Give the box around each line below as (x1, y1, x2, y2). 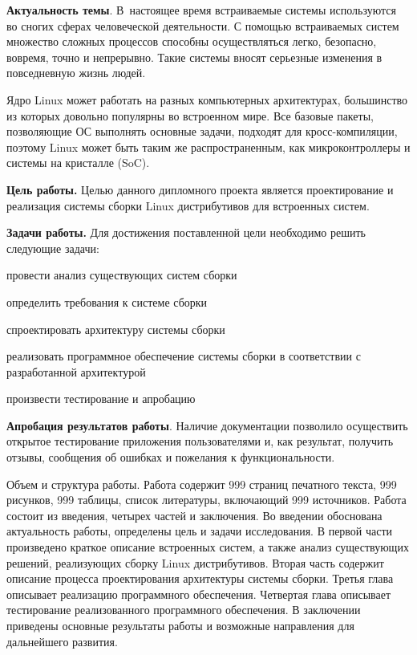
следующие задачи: (6, 239, 99, 256)
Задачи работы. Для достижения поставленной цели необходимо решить (6, 224, 366, 241)
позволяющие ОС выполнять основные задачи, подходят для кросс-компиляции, (6, 123, 398, 140)
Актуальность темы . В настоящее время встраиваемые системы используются (6, 2, 396, 18)
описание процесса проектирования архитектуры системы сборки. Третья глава (6, 570, 394, 587)
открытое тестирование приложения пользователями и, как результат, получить (6, 433, 394, 450)
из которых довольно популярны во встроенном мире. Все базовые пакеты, (6, 107, 374, 124)
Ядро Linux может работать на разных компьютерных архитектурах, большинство (6, 91, 408, 108)
